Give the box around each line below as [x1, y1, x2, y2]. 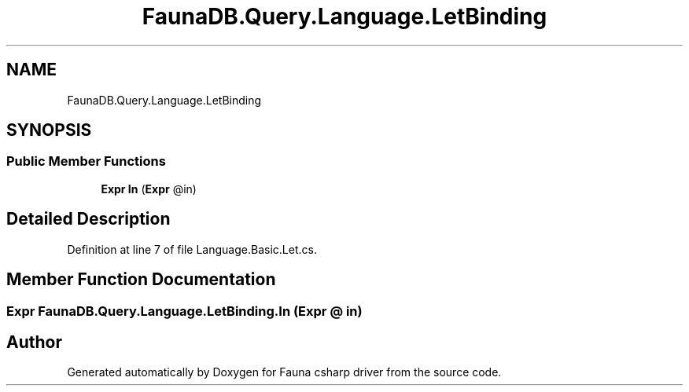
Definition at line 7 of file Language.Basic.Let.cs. [67, 242, 317, 256]
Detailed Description [6, 209, 171, 229]
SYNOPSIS [6, 120, 92, 141]
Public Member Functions [6, 153, 166, 170]
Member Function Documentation [6, 269, 276, 290]
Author [6, 332, 62, 352]
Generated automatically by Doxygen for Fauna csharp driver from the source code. [67, 365, 502, 379]
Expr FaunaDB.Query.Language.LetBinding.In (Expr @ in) [6, 302, 363, 319]
